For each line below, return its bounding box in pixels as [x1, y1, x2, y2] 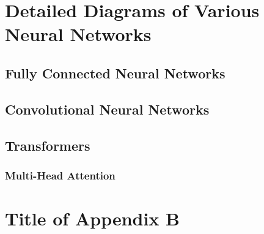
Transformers [5, 135, 90, 154]
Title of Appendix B [5, 205, 180, 230]
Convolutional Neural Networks [5, 99, 210, 118]
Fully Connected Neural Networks [5, 63, 226, 82]
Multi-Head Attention [5, 167, 116, 183]
